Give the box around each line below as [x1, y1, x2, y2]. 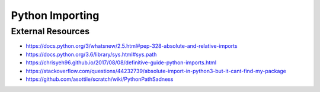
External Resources [11, 26, 90, 37]
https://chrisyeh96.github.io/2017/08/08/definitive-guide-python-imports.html [25, 59, 216, 66]
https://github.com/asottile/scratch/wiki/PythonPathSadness [25, 75, 174, 83]
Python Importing [11, 9, 100, 22]
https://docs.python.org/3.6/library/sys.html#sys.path [25, 51, 157, 58]
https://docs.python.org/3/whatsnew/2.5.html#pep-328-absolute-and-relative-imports [25, 42, 238, 50]
